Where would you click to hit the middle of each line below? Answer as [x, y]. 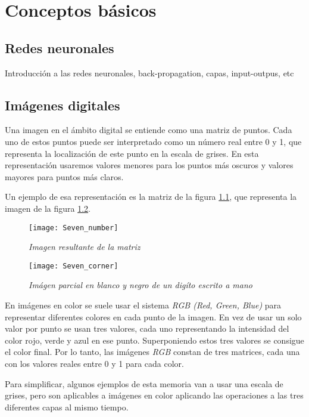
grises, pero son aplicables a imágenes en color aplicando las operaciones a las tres [154, 395]
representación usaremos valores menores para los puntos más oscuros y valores [149, 165]
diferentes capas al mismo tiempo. [67, 407]
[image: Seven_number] [74, 228]
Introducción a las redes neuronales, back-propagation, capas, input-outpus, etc [149, 72]
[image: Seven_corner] [74, 266]
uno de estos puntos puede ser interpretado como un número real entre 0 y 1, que [153, 141]
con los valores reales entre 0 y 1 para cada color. [94, 363]
